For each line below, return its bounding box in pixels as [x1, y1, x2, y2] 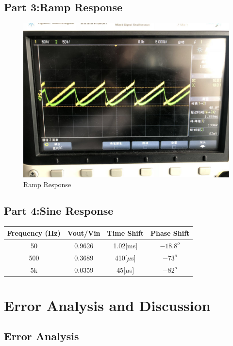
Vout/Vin [67, 228, 100, 238]
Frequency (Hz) [7, 228, 61, 238]
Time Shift [107, 228, 144, 238]
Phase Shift [150, 228, 190, 238]
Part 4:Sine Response [4, 203, 114, 218]
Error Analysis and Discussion [4, 295, 211, 315]
